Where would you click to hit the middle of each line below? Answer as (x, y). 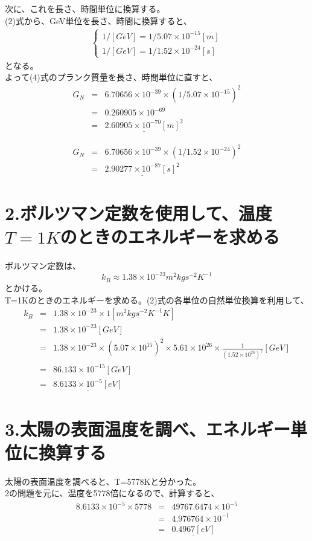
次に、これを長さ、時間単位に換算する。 (85, 8)
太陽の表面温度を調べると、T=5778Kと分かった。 (103, 481)
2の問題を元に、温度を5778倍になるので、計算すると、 (112, 493)
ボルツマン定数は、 (43, 266)
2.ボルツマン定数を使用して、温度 (138, 213)
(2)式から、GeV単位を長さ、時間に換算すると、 (98, 20)
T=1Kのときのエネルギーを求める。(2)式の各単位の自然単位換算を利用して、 (157, 300)
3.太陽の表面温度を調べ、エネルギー (148, 428)
